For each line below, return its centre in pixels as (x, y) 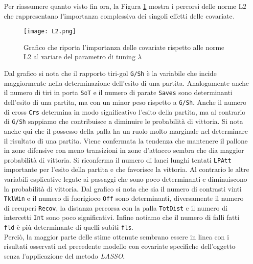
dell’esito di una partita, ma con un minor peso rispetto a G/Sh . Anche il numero (125, 102)
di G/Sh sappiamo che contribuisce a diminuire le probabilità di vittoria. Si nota (124, 121)
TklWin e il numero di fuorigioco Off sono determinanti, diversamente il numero (124, 198)
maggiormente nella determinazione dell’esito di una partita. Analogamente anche (126, 83)
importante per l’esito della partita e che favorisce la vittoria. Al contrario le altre (126, 169)
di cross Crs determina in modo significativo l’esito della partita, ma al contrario (125, 111)
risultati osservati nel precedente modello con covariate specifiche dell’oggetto (120, 246)
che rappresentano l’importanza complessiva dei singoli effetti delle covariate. (119, 15)
